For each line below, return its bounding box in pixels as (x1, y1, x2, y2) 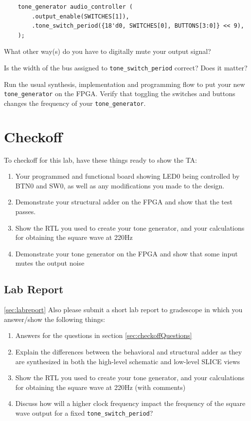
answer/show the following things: (4, 314, 105, 324)
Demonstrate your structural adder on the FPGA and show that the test (15, 197, 233, 207)
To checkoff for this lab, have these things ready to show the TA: (4, 154, 197, 165)
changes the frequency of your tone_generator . (4, 98, 146, 108)
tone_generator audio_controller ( (18, 3, 133, 10)
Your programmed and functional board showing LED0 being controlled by (15, 171, 240, 181)
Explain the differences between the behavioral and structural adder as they (15, 346, 242, 356)
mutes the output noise (15, 258, 85, 268)
